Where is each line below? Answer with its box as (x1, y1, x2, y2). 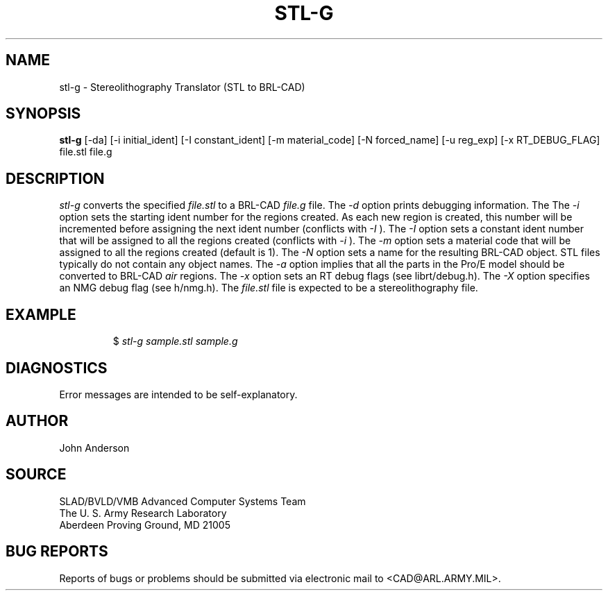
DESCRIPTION (6, 169, 105, 187)
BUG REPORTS (6, 543, 108, 561)
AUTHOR (6, 412, 69, 430)
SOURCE (6, 466, 67, 484)
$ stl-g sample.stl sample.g (112, 335, 238, 348)
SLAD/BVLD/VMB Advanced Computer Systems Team (59, 495, 306, 507)
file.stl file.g (59, 146, 112, 158)
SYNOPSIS (6, 105, 81, 123)
